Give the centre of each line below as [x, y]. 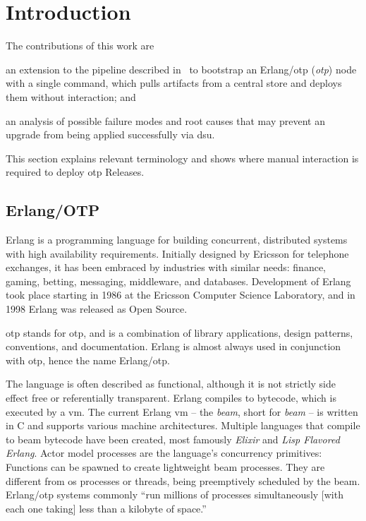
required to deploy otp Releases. [75, 172]
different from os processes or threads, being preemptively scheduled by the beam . [183, 480]
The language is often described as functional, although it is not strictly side [171, 384]
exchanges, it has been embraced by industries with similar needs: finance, [166, 267]
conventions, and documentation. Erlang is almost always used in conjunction [173, 346]
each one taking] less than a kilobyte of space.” [106, 508]
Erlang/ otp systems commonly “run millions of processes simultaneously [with [175, 495]
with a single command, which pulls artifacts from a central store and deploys [174, 83]
